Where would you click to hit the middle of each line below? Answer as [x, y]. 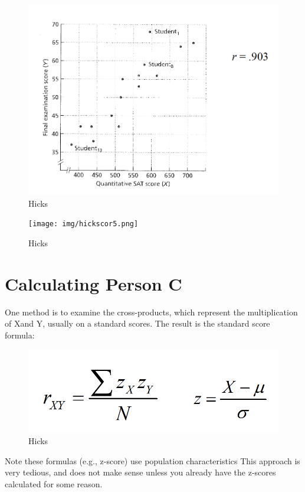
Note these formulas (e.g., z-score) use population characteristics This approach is [152, 460]
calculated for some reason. [54, 484]
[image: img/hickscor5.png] [83, 224]
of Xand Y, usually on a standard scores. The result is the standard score [137, 323]
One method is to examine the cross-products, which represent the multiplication [151, 312]
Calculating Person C [94, 283]
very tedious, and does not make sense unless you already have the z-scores [140, 472]
